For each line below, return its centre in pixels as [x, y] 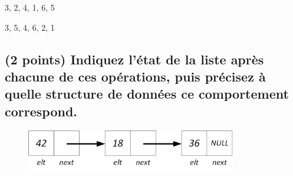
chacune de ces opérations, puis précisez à [135, 76]
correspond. [41, 111]
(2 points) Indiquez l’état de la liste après [134, 59]
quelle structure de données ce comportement [147, 94]
